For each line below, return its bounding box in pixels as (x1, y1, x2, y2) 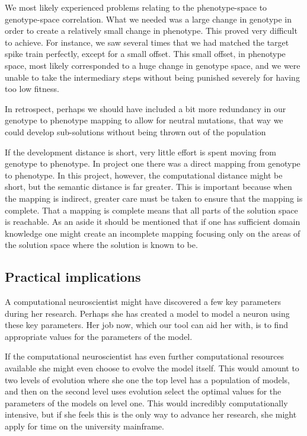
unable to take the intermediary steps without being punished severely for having (5, 71, 300, 83)
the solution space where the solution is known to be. (5, 238, 198, 251)
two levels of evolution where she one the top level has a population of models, (5, 373, 290, 386)
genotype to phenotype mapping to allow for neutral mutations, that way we (5, 114, 283, 126)
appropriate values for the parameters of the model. (5, 330, 193, 342)
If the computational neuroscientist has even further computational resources (5, 350, 284, 362)
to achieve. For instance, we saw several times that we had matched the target (5, 36, 289, 48)
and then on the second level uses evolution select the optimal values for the (5, 385, 282, 397)
